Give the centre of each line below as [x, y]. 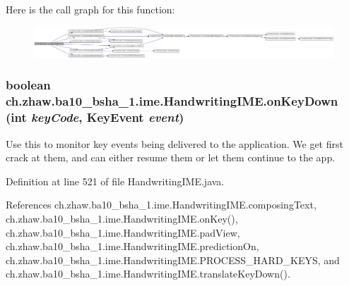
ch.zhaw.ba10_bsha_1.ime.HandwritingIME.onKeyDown [172, 101]
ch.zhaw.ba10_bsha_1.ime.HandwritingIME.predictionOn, [132, 246]
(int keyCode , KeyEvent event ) [95, 117]
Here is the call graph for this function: [90, 9]
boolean [28, 85]
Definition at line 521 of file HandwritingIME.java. [115, 181]
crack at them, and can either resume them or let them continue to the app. [171, 157]
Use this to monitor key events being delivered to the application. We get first [174, 143]
